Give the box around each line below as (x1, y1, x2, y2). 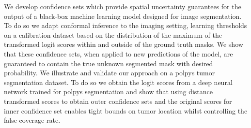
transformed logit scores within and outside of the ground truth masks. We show (4, 39, 243, 49)
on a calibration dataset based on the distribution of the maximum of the (4, 29, 222, 40)
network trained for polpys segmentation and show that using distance (4, 86, 213, 97)
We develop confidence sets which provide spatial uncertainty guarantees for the (4, 1, 241, 11)
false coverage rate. (4, 115, 61, 125)
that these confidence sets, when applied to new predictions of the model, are (4, 48, 233, 58)
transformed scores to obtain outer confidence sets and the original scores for (4, 96, 232, 106)
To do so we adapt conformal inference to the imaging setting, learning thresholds (4, 20, 247, 30)
